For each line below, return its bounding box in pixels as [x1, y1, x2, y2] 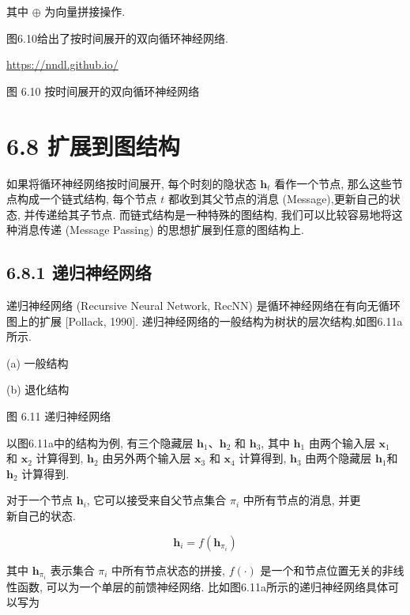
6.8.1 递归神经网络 [6, 260, 152, 285]
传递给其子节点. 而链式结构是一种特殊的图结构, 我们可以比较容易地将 [35, 206, 392, 222]
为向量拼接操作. [44, 3, 126, 19]
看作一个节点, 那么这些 [274, 175, 392, 191]
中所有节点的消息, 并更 [243, 492, 361, 508]
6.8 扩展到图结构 [6, 129, 180, 161]
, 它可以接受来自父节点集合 [86, 492, 227, 508]
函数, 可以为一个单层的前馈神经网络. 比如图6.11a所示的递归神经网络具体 [17, 578, 388, 594]
